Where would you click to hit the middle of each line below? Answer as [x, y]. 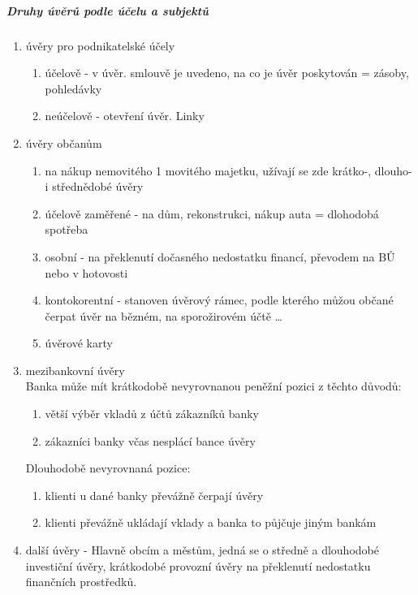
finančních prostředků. [81, 582]
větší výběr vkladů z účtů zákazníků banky [152, 414]
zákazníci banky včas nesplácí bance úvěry [150, 440]
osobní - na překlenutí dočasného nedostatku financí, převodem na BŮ [220, 256]
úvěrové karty [79, 343]
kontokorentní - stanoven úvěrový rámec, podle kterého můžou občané [219, 300]
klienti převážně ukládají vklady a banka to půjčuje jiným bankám [211, 522]
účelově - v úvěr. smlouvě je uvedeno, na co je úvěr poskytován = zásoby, [227, 73]
